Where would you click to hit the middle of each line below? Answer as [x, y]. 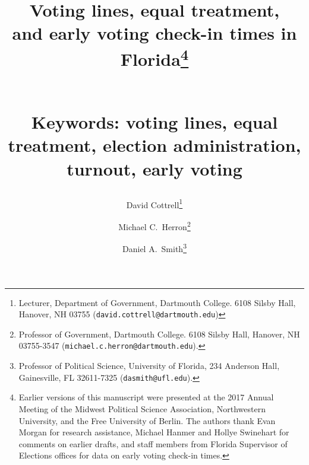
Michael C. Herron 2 [154, 226]
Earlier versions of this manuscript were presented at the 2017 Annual [146, 397]
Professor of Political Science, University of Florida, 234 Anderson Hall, [149, 366]
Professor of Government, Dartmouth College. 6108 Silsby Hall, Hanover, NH [159, 334]
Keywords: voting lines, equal [154, 122]
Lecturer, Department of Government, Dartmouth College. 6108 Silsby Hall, [157, 302]
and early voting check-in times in [154, 33]
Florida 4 [154, 57]
